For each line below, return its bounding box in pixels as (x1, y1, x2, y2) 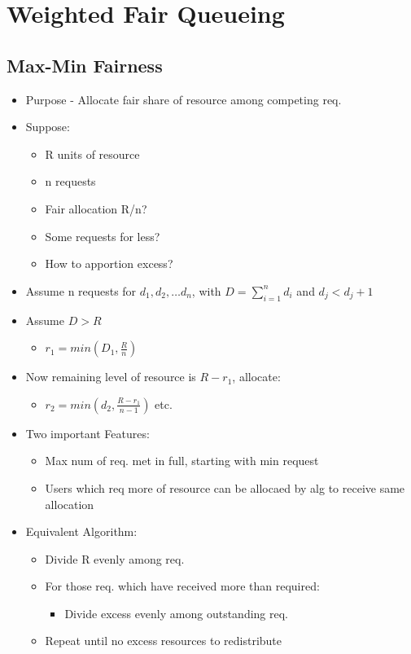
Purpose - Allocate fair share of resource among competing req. (25, 90, 342, 108)
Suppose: (25, 118, 70, 135)
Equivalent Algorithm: (25, 523, 138, 540)
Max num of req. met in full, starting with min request (45, 452, 319, 469)
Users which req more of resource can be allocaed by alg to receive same (45, 479, 405, 496)
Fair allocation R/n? (45, 200, 147, 217)
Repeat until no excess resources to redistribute (45, 632, 282, 649)
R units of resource (45, 145, 140, 162)
